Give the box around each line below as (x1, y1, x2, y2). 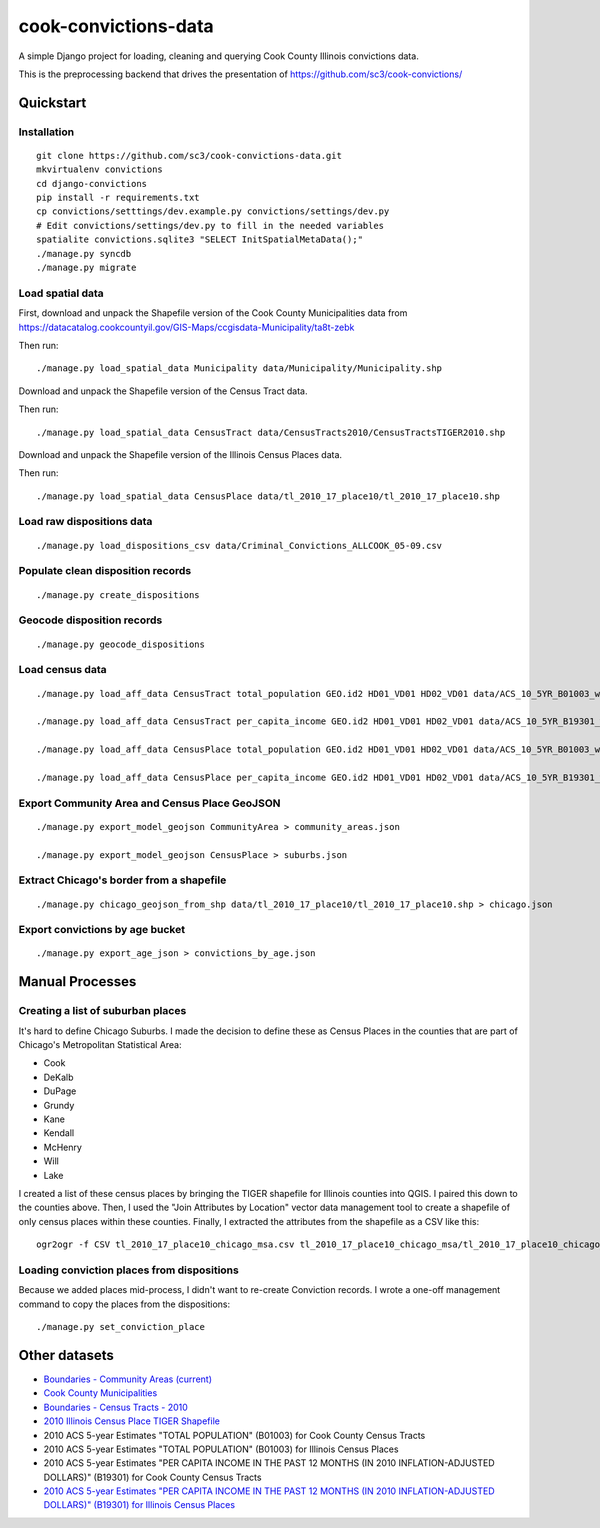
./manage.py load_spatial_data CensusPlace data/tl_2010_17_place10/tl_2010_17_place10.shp (36, 490, 500, 502)
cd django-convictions (36, 178, 148, 189)
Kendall (43, 1127, 75, 1139)
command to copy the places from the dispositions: (18, 1298, 231, 1310)
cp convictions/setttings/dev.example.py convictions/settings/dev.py (36, 206, 390, 217)
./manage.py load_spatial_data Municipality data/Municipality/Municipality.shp (36, 363, 443, 374)
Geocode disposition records (18, 613, 163, 627)
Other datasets (18, 1346, 115, 1364)
